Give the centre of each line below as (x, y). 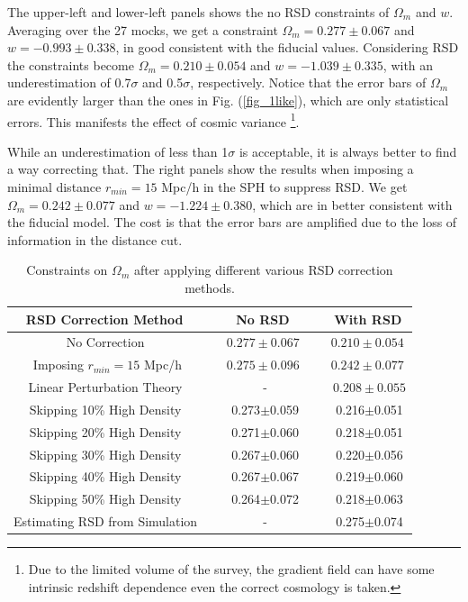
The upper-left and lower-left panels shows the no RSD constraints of (198, 12)
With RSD (368, 319)
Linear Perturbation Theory (105, 387)
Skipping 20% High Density (105, 431)
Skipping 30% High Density (105, 454)
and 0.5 (163, 82)
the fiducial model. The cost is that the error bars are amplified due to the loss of (232, 222)
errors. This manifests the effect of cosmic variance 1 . (153, 120)
